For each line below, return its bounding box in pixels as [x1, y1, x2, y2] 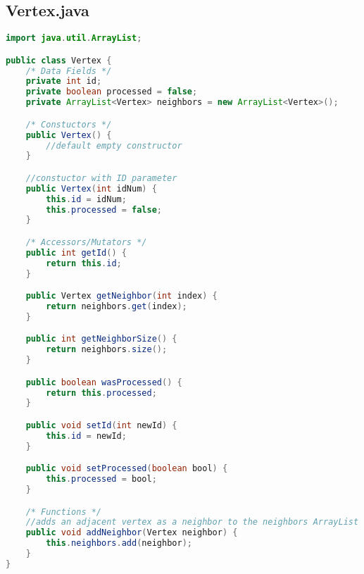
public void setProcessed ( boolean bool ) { [25, 463, 228, 474]
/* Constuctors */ [25, 119, 112, 130]
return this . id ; [46, 258, 122, 268]
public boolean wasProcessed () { [25, 377, 182, 387]
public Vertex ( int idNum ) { [25, 183, 157, 194]
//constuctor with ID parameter [25, 173, 177, 183]
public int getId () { [25, 247, 127, 258]
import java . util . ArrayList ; [6, 33, 142, 44]
